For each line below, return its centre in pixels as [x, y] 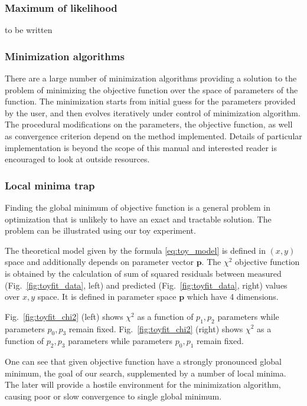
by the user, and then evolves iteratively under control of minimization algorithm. [153, 112]
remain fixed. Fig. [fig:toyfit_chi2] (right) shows [156, 328]
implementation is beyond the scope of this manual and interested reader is [141, 147]
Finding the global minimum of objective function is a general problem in [138, 207]
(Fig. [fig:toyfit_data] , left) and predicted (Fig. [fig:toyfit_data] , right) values [146, 285]
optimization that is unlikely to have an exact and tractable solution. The [138, 219]
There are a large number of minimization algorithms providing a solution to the [151, 78]
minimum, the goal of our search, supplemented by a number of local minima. [146, 373]
